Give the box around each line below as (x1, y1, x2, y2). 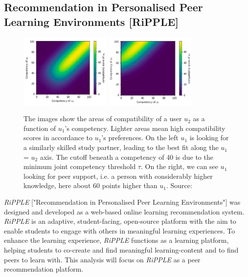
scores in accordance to (23, 132, 92, 143)
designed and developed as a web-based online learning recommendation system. (4, 206, 245, 216)
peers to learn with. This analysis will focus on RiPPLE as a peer (4, 254, 201, 264)
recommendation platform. (4, 264, 84, 274)
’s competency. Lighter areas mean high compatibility (65, 123, 225, 133)
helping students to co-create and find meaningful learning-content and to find (4, 245, 239, 255)
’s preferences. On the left (101, 132, 179, 143)
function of (23, 123, 56, 133)
